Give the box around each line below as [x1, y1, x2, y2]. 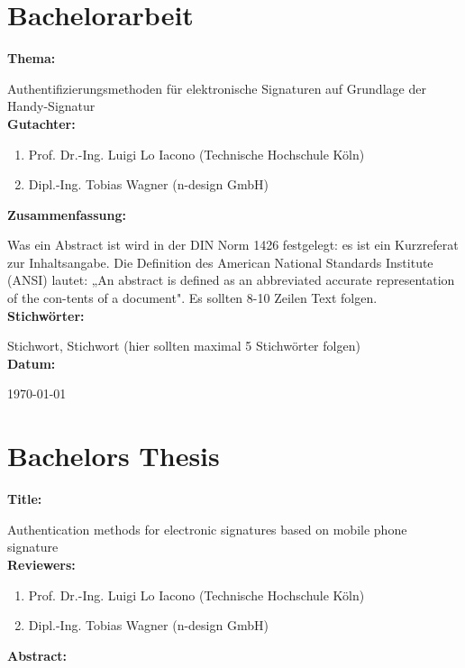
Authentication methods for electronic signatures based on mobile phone [7, 519, 407, 538]
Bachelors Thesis [7, 437, 220, 474]
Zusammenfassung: [7, 205, 126, 224]
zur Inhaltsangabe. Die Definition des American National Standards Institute [7, 252, 433, 271]
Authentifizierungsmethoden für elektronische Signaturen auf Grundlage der [7, 78, 426, 97]
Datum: [7, 353, 56, 372]
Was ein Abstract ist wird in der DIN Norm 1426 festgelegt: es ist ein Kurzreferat [7, 235, 459, 254]
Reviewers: [7, 554, 76, 573]
